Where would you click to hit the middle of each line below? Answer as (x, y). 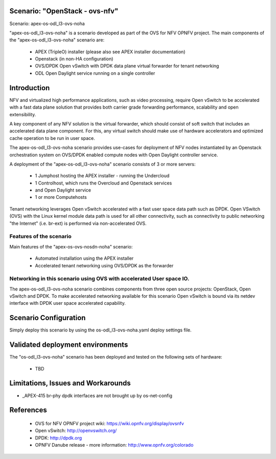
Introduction (30, 88)
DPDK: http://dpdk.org (59, 437)
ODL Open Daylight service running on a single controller (95, 73)
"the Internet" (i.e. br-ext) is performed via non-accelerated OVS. (78, 223)
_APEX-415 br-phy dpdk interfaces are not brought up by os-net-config (97, 395)
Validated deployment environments (69, 345)
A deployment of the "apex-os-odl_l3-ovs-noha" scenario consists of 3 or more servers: (102, 164)
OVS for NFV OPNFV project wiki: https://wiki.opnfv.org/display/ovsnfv (109, 423)
